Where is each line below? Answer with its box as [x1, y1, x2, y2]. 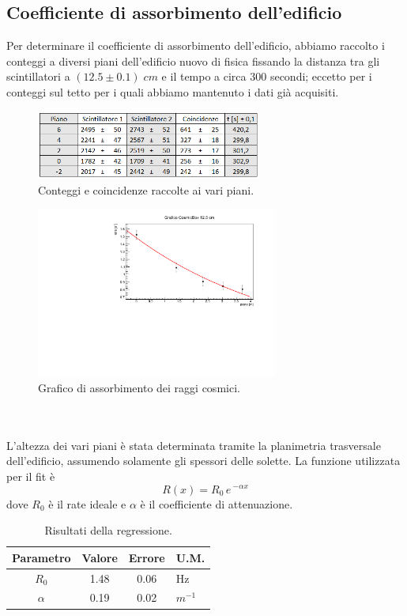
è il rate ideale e [48, 495, 126, 512]
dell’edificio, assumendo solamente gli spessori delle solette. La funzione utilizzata [6, 452, 401, 469]
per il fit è [6, 467, 55, 484]
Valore [81, 549, 118, 565]
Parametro [12, 549, 71, 565]
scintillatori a [6, 68, 70, 85]
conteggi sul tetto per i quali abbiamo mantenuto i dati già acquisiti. [6, 83, 339, 100]
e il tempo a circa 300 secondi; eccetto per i [161, 68, 372, 85]
